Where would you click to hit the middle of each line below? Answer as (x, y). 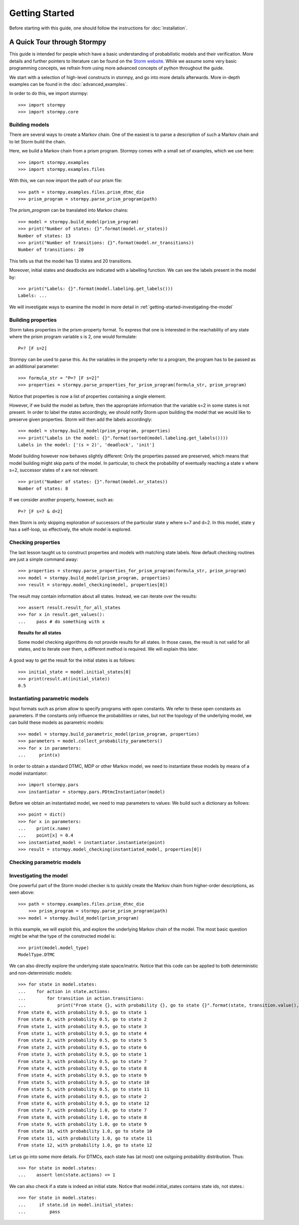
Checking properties (35, 542)
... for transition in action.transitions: (81, 999)
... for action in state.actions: (64, 991)
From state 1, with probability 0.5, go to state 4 (82, 1033)
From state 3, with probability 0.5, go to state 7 (82, 1061)
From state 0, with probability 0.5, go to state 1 (82, 1012)
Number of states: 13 (44, 236)
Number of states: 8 (43, 488)
